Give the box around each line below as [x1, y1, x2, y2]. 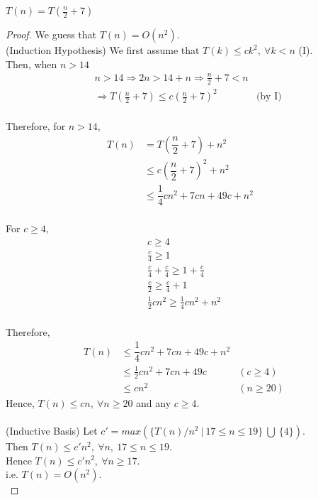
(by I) [256, 92, 282, 102]
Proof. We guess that [6, 27, 97, 41]
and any [136, 395, 171, 410]
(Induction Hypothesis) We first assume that [6, 43, 200, 57]
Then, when [6, 56, 57, 71]
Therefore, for [6, 119, 66, 134]
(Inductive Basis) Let [6, 423, 98, 437]
